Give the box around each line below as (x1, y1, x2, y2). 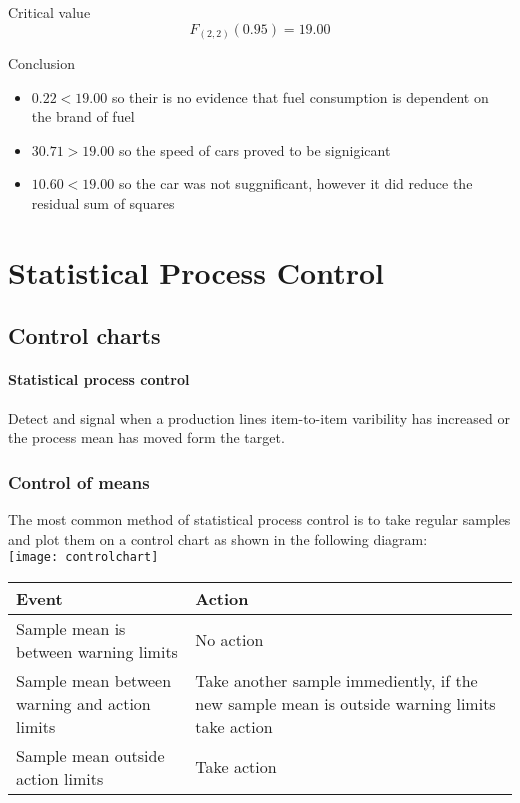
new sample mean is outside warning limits (195, 691, 496, 715)
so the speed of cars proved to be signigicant (118, 139, 391, 160)
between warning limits (16, 639, 178, 663)
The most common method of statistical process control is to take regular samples (8, 509, 511, 530)
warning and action (16, 691, 151, 715)
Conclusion (8, 53, 75, 74)
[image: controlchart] (8, 550, 159, 565)
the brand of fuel (31, 106, 135, 127)
